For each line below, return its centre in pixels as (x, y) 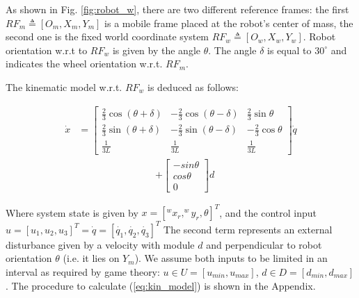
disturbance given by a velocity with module (100, 244)
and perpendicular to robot (264, 244)
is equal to (289, 50)
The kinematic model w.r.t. (64, 86)
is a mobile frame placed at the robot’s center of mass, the (229, 23)
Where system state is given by (72, 212)
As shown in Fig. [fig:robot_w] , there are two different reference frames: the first (177, 9)
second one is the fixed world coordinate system (107, 36)
